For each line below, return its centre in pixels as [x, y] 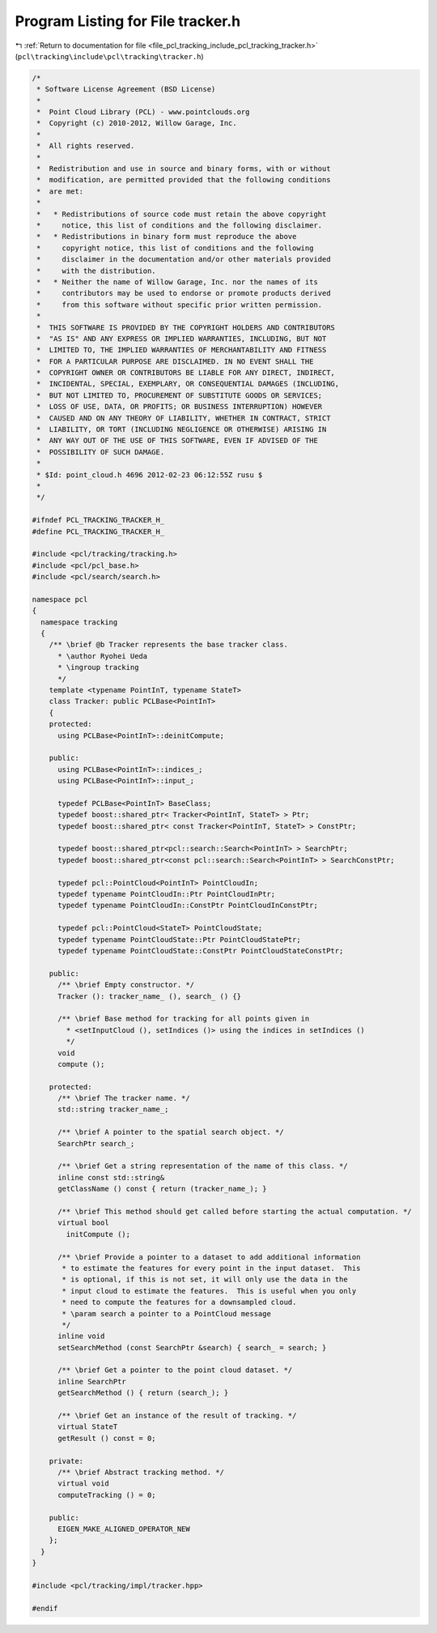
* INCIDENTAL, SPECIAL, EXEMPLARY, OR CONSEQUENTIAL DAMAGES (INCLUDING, [188, 384]
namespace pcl [60, 599]
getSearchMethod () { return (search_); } [143, 1393]
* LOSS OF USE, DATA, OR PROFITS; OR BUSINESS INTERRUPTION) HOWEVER [180, 407]
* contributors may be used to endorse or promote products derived [184, 293]
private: [66, 1461]
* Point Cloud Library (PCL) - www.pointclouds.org [143, 112]
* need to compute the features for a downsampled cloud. [179, 1303]
